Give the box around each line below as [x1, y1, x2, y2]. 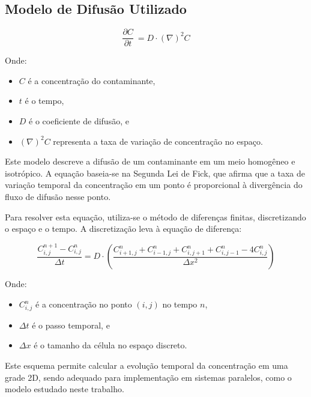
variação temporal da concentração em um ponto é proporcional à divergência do [5, 178, 303, 191]
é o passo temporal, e [32, 318, 110, 331]
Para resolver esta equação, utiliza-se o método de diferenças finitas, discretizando [5, 210, 306, 223]
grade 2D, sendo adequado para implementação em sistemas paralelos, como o [5, 371, 292, 383]
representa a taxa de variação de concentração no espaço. [53, 135, 263, 147]
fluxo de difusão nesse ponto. [5, 190, 111, 203]
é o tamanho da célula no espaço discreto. [34, 339, 187, 351]
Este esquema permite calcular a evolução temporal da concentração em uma [5, 359, 288, 371]
